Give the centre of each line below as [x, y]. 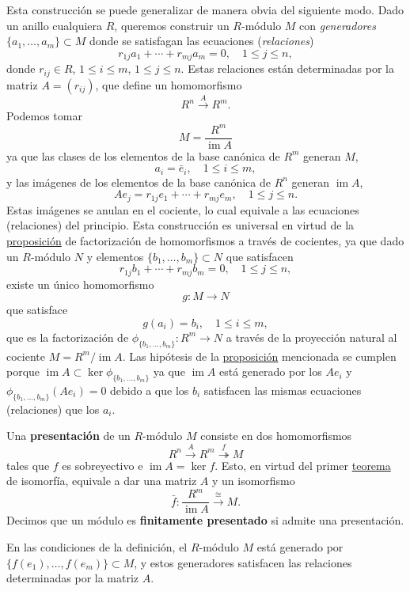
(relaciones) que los [53, 409]
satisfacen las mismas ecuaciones [283, 390]
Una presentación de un [68, 436]
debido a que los [150, 390]
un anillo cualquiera [55, 25]
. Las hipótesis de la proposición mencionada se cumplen [259, 356]
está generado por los [271, 371]
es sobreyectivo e [102, 465]
